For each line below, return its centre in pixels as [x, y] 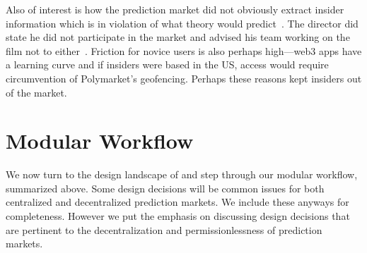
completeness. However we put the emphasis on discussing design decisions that [178, 216]
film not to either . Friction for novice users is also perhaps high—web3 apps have [184, 50]
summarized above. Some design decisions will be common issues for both [165, 188]
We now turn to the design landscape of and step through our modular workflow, [182, 174]
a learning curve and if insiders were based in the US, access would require [167, 64]
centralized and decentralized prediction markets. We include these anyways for [177, 202]
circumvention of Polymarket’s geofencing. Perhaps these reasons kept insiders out [184, 78]
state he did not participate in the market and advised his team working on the [178, 37]
